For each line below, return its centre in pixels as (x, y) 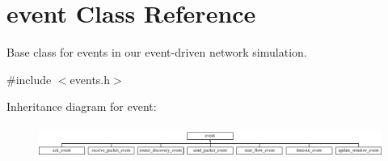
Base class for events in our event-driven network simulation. (157, 52)
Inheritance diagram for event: (82, 106)
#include (29, 79)
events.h (90, 79)
